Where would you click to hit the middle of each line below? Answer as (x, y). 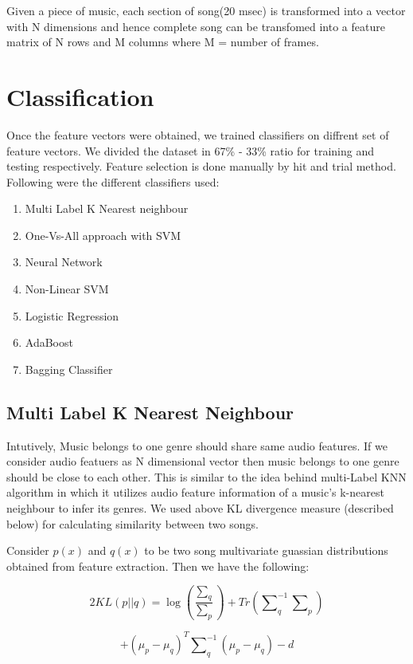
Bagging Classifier (69, 369)
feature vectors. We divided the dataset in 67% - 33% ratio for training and (190, 150)
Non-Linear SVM (67, 289)
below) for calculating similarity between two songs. (132, 523)
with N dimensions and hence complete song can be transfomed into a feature (196, 26)
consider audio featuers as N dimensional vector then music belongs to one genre (203, 461)
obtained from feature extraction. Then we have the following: (158, 566)
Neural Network (64, 262)
